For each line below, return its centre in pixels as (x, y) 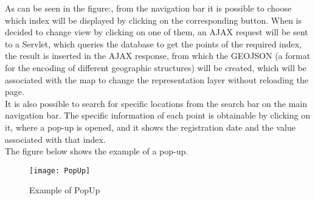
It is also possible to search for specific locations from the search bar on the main (156, 103)
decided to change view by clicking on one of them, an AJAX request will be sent (157, 32)
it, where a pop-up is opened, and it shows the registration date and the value (150, 127)
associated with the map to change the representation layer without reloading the (157, 79)
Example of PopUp (65, 190)
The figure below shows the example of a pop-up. (97, 151)
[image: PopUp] (60, 171)
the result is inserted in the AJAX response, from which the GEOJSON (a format (158, 56)
